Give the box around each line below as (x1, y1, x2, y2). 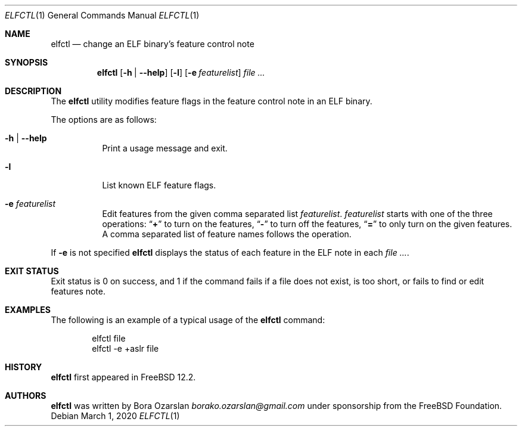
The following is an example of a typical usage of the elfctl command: (51, 315, 325, 325)
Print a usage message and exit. (102, 143, 228, 153)
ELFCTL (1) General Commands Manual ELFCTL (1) (5, 10, 200, 20)
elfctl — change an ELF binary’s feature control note (51, 39, 254, 49)
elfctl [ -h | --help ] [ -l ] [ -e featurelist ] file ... (97, 67, 265, 77)
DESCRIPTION (5, 86, 62, 96)
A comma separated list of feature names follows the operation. (102, 229, 352, 239)
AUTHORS (5, 390, 46, 401)
